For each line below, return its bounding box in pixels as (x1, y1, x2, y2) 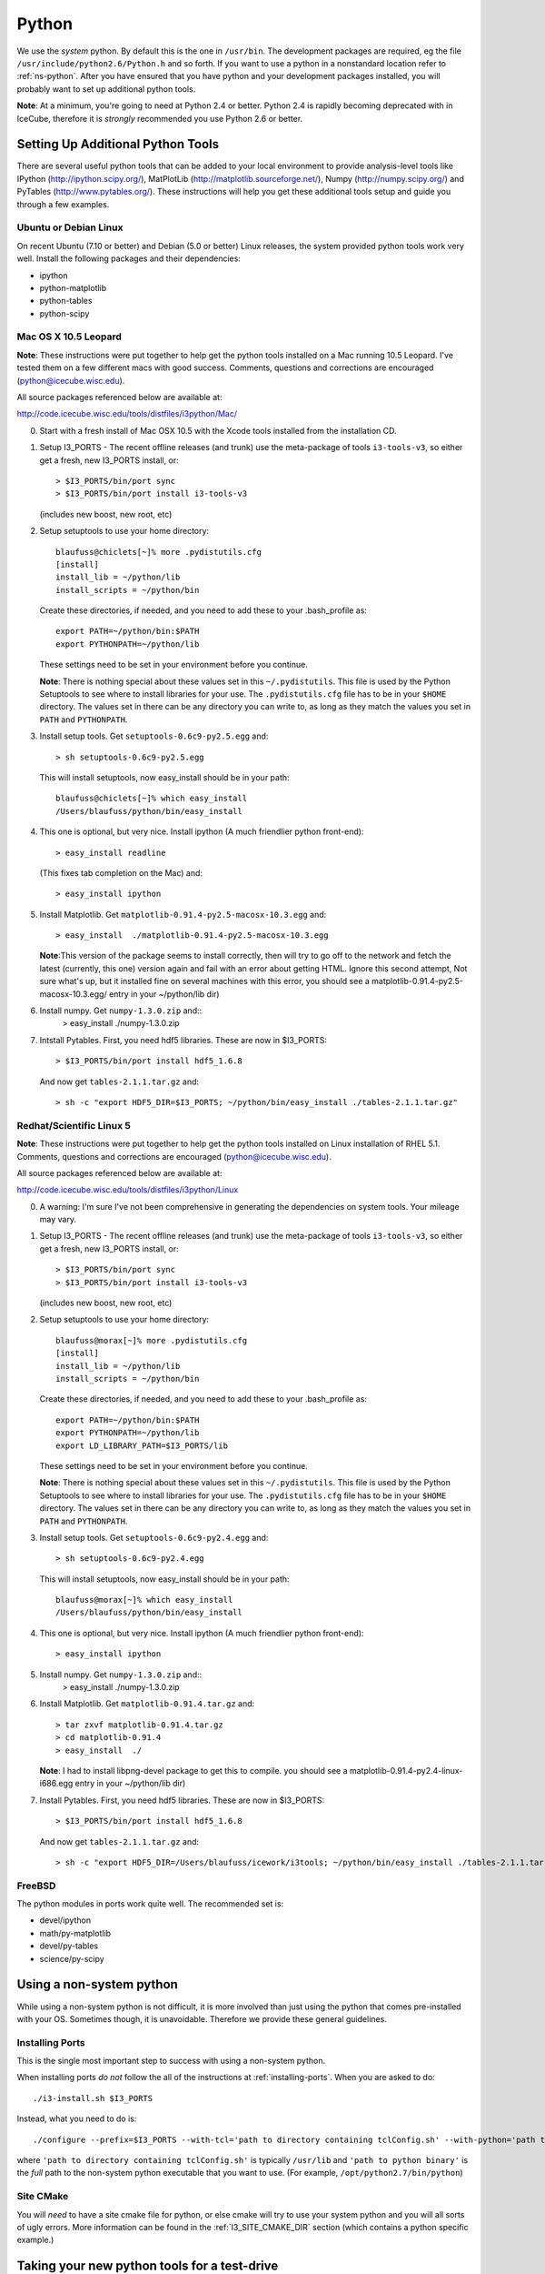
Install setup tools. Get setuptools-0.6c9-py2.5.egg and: (39, 730, 269, 741)
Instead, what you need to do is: (16, 2113, 137, 2124)
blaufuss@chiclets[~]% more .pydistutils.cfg (55, 547, 263, 557)
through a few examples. (16, 198, 110, 209)
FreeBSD (16, 1879, 56, 1892)
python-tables (39, 296, 93, 307)
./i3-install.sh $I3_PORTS (33, 2093, 154, 2103)
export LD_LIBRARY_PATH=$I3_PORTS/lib (55, 1440, 229, 1451)
